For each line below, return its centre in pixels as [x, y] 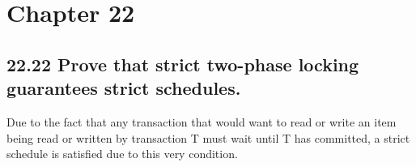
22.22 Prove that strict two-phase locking [183, 64]
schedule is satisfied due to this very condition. [122, 154]
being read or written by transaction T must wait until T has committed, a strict [208, 137]
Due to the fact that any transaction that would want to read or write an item [202, 121]
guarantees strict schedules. [124, 88]
